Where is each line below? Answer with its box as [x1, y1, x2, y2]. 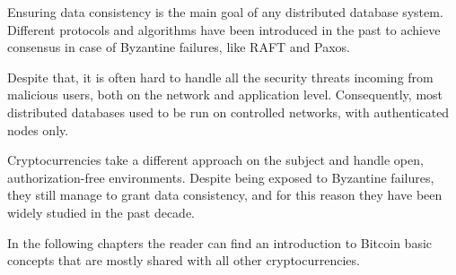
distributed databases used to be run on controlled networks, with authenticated [7, 102, 450, 121]
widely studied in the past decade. [7, 202, 195, 221]
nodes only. [7, 120, 69, 139]
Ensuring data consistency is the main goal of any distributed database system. [7, 3, 443, 21]
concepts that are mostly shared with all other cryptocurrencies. [7, 251, 360, 270]
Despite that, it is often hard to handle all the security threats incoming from [7, 67, 434, 86]
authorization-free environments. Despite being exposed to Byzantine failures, [7, 168, 434, 186]
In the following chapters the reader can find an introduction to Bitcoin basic [7, 233, 433, 252]
